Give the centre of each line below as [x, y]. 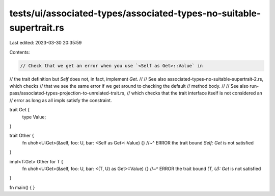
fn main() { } [22, 187]
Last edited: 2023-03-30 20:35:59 [46, 43]
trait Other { [22, 136]
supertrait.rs [37, 28]
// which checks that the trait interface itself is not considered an [194, 93]
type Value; [34, 117]
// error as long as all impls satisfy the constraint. [61, 100]
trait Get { [20, 110]
